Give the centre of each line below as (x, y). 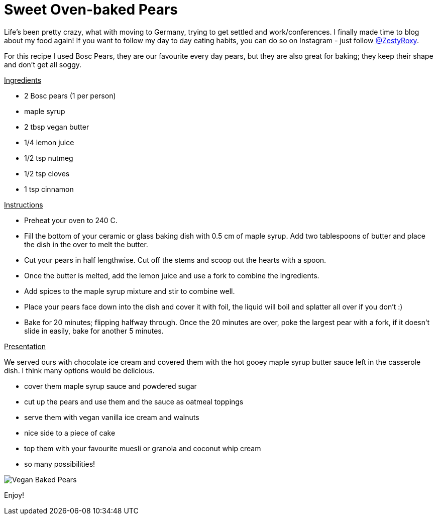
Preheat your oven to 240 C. (71, 220)
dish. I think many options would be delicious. (79, 370)
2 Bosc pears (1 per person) (70, 95)
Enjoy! (14, 495)
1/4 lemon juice (49, 142)
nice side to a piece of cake (70, 433)
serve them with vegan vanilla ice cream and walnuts (112, 417)
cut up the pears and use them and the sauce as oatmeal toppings (134, 401)
